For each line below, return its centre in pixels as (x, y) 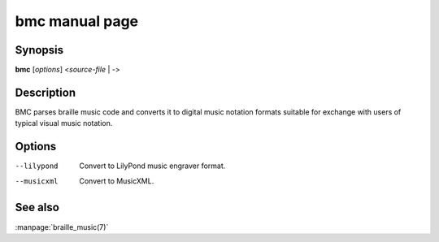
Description (46, 92)
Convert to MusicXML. (117, 181)
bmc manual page (77, 21)
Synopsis (39, 50)
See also (37, 207)
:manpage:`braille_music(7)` (62, 227)
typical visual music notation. (64, 123)
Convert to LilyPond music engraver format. (152, 166)
